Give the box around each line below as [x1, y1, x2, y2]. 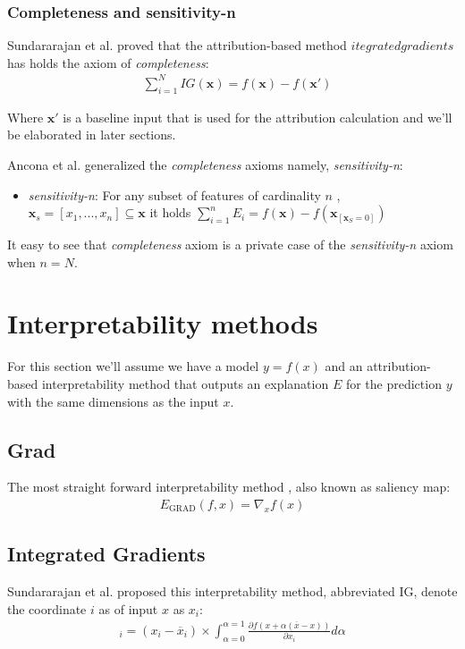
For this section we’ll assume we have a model [7, 357, 259, 375]
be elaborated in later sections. [7, 125, 176, 144]
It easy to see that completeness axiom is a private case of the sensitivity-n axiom [7, 235, 453, 254]
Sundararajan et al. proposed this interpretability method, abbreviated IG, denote [7, 582, 458, 601]
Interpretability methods [7, 305, 318, 341]
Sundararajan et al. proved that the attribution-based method [7, 36, 347, 55]
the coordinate [7, 599, 87, 618]
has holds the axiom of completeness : [7, 53, 209, 72]
